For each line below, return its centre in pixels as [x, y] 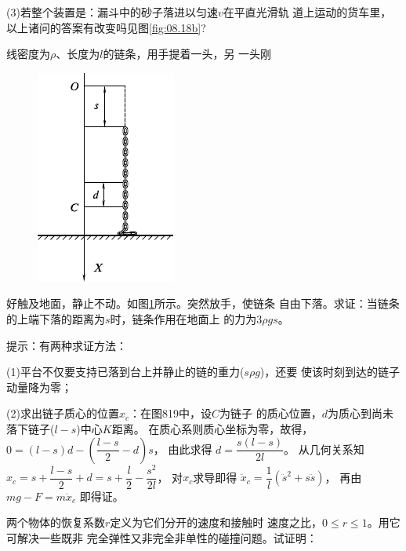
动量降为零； [39, 387]
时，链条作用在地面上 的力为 [183, 318]
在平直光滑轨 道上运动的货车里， [307, 12]
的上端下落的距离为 [56, 318]
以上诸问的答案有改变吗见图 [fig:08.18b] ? [106, 27]
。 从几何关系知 [324, 449]
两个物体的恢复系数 [56, 522]
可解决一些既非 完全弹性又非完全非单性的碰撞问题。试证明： [162, 537]
